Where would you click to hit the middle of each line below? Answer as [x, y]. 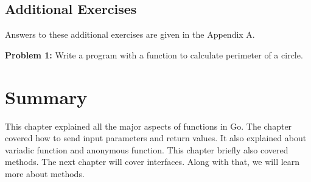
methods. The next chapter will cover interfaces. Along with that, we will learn [152, 162]
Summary [46, 96]
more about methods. [45, 173]
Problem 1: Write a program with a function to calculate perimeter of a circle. [154, 54]
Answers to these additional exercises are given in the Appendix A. [130, 34]
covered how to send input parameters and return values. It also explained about [156, 138]
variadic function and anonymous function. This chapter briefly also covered [147, 149]
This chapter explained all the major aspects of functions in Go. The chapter [149, 126]
